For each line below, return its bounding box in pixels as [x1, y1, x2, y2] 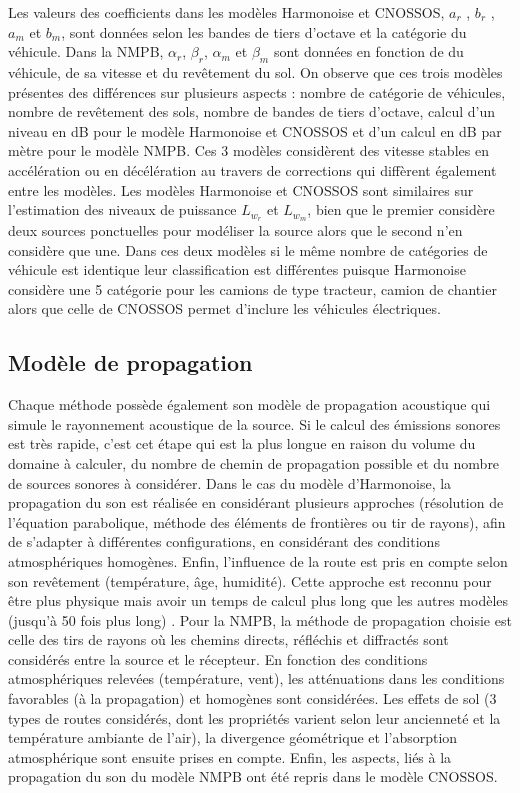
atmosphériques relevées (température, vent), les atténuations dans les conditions [8, 668, 505, 689]
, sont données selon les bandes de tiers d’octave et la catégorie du [61, 21, 467, 42]
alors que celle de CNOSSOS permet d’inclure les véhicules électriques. [8, 298, 441, 319]
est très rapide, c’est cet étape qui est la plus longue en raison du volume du [8, 433, 476, 454]
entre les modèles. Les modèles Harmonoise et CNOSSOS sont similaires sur [8, 179, 474, 200]
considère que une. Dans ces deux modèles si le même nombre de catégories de [8, 239, 488, 260]
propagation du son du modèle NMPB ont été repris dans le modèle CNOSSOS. [8, 766, 498, 787]
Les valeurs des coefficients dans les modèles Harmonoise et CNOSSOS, [8, 2, 445, 22]
